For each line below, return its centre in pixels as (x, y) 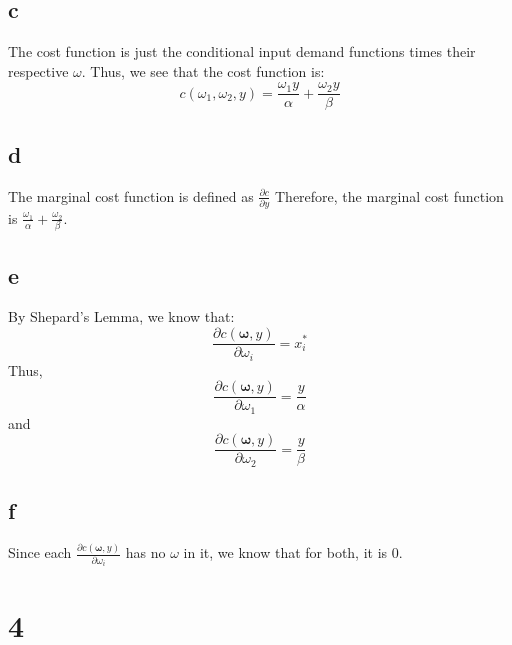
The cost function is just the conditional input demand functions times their (242, 51)
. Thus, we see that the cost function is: (203, 70)
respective (38, 70)
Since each (40, 552)
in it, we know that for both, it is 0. (293, 552)
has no (145, 552)
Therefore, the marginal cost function (389, 195)
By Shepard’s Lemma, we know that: (121, 316)
